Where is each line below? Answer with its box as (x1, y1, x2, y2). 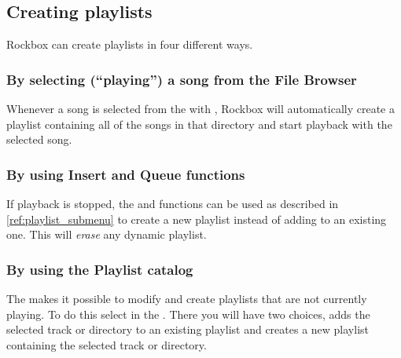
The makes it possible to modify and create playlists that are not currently (6, 290, 367, 307)
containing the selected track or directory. (6, 336, 207, 353)
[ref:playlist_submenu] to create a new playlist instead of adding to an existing (6, 210, 387, 227)
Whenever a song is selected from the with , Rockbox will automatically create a (6, 100, 395, 117)
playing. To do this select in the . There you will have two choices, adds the (6, 305, 370, 322)
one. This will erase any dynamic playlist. (6, 226, 207, 243)
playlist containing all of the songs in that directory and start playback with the (6, 115, 392, 132)
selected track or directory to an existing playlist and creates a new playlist (6, 321, 369, 338)
